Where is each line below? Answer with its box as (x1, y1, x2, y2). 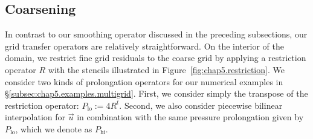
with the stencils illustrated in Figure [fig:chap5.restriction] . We (48, 63, 285, 76)
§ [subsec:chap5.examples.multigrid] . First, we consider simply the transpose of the (5, 87, 308, 100)
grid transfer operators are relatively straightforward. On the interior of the (5, 39, 284, 52)
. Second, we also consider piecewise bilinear (119, 99, 283, 111)
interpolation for (5, 111, 66, 123)
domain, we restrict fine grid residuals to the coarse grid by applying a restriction (5, 51, 306, 64)
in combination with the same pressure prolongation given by (77, 111, 304, 123)
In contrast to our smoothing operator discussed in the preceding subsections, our (5, 28, 308, 40)
